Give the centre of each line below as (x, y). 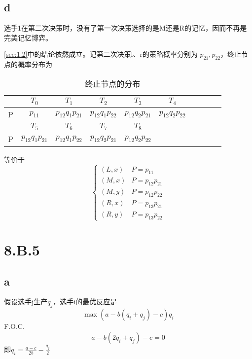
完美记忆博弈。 (28, 37)
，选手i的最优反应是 (85, 302)
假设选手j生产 (26, 302)
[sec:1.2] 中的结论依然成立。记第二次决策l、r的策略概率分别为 (101, 54)
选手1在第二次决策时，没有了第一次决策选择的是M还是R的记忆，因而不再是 (126, 28)
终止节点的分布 (113, 83)
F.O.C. (14, 326)
